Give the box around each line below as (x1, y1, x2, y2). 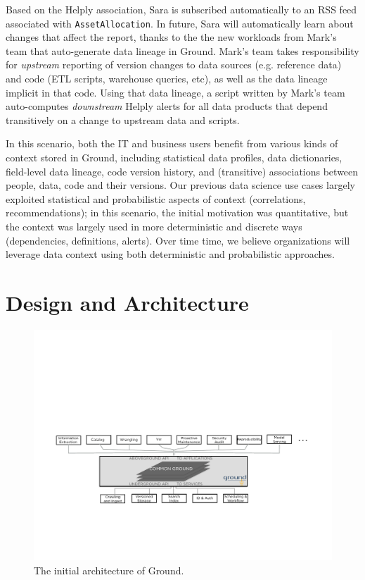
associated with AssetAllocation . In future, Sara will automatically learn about (6, 16, 354, 30)
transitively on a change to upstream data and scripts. (6, 112, 240, 127)
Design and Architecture (6, 288, 249, 316)
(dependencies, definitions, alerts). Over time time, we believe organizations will (6, 233, 350, 247)
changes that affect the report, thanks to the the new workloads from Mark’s (6, 30, 337, 44)
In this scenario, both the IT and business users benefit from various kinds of (6, 136, 338, 151)
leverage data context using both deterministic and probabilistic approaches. (6, 247, 335, 261)
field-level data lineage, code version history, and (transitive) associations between (6, 163, 359, 178)
